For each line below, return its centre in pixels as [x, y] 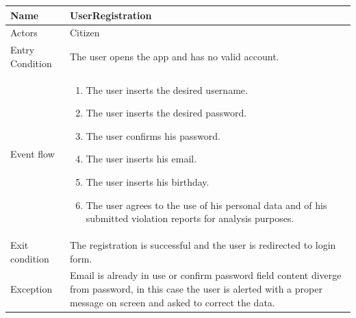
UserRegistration [111, 15]
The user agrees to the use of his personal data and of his [206, 205]
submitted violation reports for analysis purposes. [190, 218]
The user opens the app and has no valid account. [174, 56]
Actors [24, 33]
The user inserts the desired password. [166, 113]
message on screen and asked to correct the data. [172, 302]
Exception [31, 289]
